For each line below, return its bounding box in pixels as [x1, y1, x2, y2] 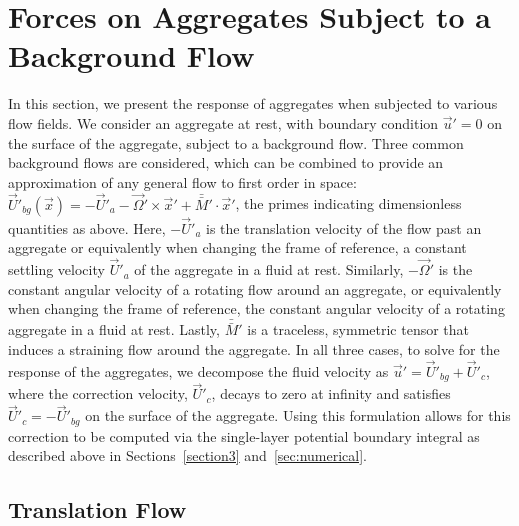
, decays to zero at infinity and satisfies [211, 383, 451, 404]
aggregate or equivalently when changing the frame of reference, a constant [8, 237, 467, 258]
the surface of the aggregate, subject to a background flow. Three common [8, 132, 464, 153]
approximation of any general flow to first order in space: [8, 171, 357, 192]
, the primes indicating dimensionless [235, 193, 462, 214]
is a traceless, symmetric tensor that [247, 319, 470, 340]
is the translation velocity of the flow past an [206, 217, 482, 238]
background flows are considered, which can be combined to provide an [8, 152, 444, 173]
